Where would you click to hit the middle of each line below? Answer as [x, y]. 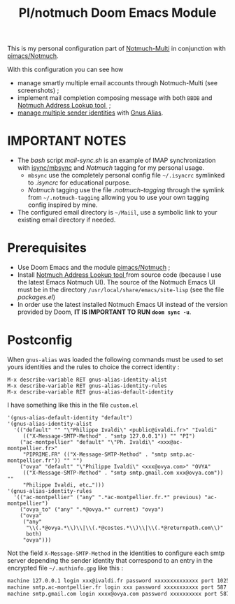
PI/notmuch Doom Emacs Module [117, 13]
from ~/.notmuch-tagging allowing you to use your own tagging [119, 198]
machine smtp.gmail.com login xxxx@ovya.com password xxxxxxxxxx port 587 [119, 594]
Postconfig [40, 340]
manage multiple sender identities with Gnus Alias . [90, 113]
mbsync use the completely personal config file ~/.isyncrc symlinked [126, 175]
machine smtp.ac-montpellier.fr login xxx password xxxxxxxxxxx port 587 [117, 587]
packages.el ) [36, 297]
